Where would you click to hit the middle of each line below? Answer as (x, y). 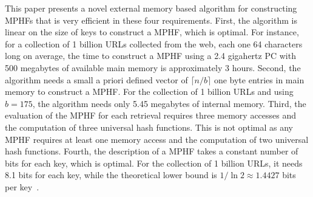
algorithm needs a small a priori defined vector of (96, 79)
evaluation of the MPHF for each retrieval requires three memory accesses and (151, 115)
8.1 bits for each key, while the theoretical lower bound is (111, 175)
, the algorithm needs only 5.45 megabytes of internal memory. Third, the (169, 103)
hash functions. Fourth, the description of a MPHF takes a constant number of (152, 151)
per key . (22, 186)
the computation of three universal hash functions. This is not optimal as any (149, 127)
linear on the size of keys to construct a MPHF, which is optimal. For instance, (152, 32)
